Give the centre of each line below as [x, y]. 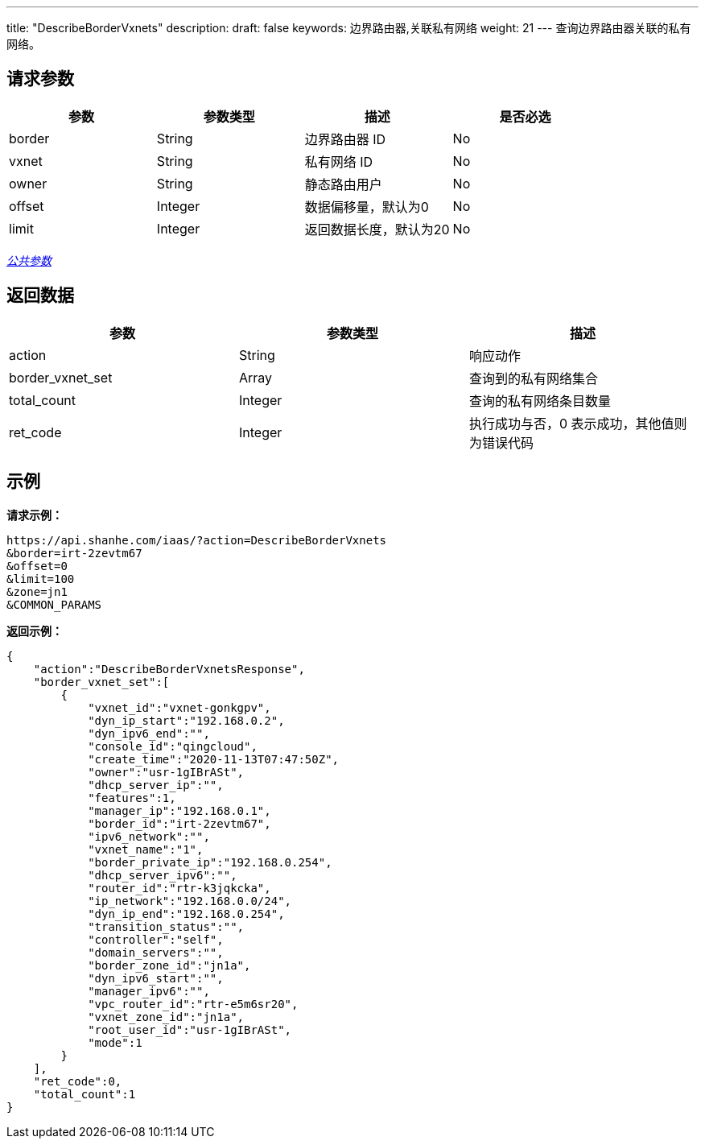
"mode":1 [115, 1042]
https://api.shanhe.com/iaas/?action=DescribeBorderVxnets [197, 540]
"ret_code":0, [78, 1081]
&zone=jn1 [37, 591]
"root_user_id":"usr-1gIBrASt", [190, 1029]
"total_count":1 [85, 1094]
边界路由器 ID [345, 139]
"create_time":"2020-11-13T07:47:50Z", [214, 759]
